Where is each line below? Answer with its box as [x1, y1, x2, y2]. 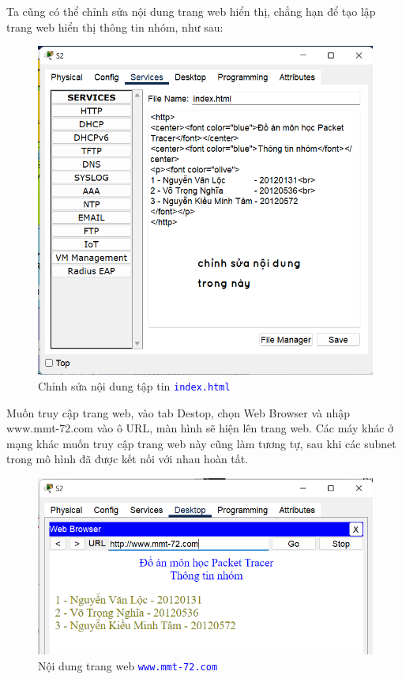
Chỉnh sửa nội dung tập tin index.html [38, 377, 231, 394]
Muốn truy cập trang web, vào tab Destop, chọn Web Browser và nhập [6, 404, 351, 421]
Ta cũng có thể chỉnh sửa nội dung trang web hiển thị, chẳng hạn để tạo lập [6, 3, 376, 19]
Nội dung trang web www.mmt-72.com [38, 658, 218, 674]
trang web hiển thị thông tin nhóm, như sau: [6, 18, 224, 35]
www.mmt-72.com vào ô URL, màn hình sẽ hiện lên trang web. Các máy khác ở [6, 420, 394, 436]
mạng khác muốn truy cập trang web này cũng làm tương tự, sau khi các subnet [6, 435, 396, 451]
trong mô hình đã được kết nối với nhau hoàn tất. [6, 451, 249, 467]
